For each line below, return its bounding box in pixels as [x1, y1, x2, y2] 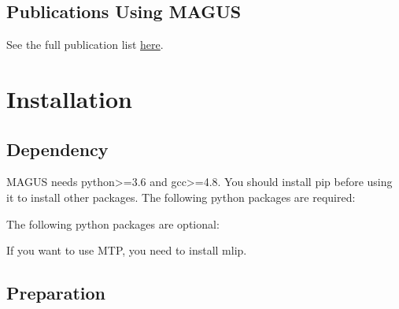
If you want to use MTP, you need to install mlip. [6, 242, 247, 259]
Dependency [6, 136, 109, 161]
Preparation [6, 281, 105, 305]
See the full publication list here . [6, 36, 164, 53]
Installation [6, 82, 132, 114]
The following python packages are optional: [6, 215, 220, 232]
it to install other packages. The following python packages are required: [6, 188, 356, 205]
